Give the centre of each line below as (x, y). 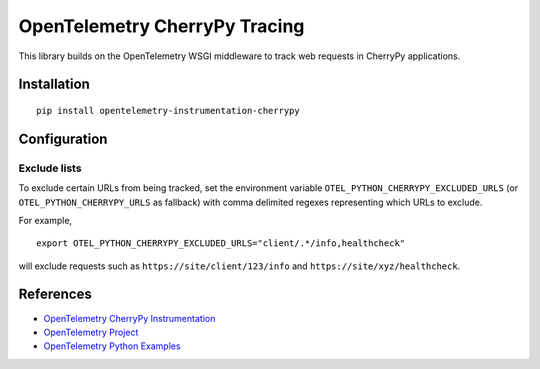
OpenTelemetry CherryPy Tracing (161, 26)
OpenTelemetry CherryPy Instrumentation (129, 318)
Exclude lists (50, 168)
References (55, 294)
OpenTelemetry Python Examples (112, 346)
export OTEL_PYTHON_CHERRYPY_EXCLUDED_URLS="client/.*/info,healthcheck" (221, 243)
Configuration (63, 138)
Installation (54, 84)
